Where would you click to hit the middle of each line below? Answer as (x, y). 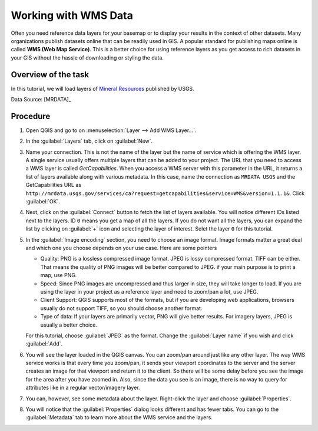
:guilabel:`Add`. (44, 344)
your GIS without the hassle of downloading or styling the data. (87, 57)
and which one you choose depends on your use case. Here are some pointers (121, 248)
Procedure (31, 116)
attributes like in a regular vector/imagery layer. (83, 388)
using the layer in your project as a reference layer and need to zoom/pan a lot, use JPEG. (149, 291)
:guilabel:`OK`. (43, 202)
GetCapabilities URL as (54, 185)
